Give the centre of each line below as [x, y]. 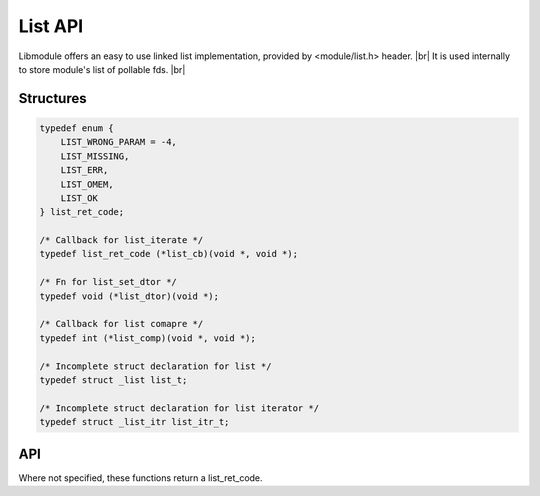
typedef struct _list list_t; [113, 379]
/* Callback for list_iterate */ [121, 240]
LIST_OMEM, [87, 184]
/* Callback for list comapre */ [121, 324]
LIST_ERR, [84, 170]
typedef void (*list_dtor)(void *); [129, 296]
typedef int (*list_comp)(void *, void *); [148, 338]
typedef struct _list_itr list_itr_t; [134, 422]
